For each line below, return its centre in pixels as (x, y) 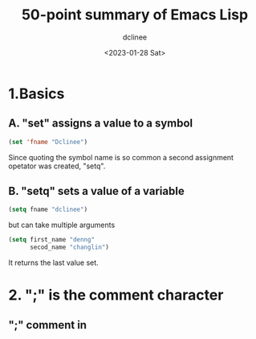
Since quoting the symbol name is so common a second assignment (121, 157)
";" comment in (47, 325)
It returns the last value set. (53, 263)
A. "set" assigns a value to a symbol (101, 124)
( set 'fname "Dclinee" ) (48, 142)
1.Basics (37, 93)
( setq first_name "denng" (51, 240)
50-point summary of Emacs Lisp (135, 15)
